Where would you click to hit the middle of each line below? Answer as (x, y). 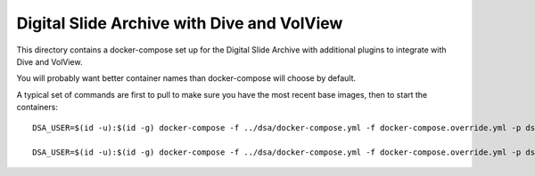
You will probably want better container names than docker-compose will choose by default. (186, 78)
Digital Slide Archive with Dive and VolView (180, 23)
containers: (37, 108)
